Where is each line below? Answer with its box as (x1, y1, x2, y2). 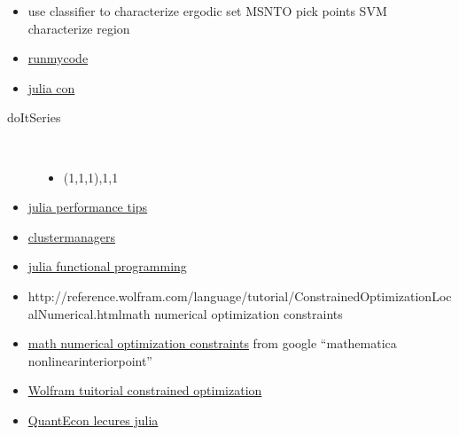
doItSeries (7, 108, 61, 127)
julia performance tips (27, 198, 148, 216)
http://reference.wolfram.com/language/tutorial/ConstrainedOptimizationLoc (27, 286, 452, 305)
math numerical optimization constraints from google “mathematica (27, 334, 397, 353)
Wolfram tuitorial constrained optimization (27, 381, 262, 400)
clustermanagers (27, 227, 116, 245)
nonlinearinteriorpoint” (27, 351, 152, 369)
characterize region (27, 19, 130, 37)
